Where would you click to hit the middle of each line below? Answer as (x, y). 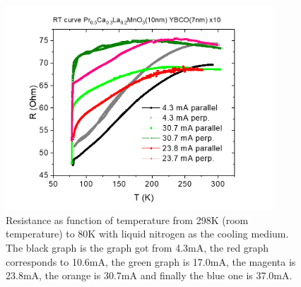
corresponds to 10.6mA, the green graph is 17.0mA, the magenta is (151, 261)
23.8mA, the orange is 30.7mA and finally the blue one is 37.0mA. (149, 275)
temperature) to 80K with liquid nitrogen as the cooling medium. (147, 234)
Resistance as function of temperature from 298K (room (127, 219)
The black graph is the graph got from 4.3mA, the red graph (137, 247)
